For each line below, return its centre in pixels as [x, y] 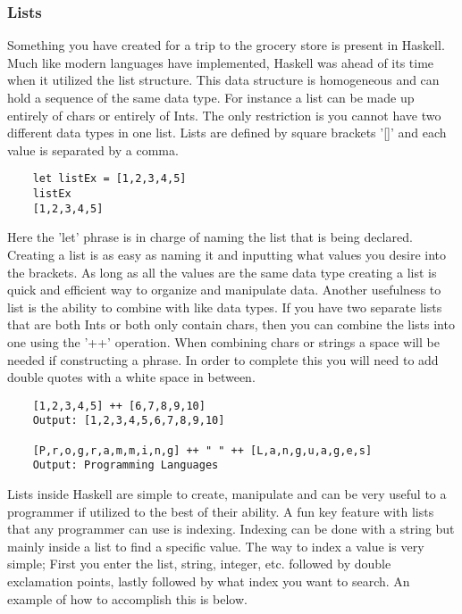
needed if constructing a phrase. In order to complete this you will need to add [223, 359]
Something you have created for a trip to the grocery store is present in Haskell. [226, 45]
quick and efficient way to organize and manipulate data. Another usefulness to [224, 290]
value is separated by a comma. [93, 149]
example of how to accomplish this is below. [127, 598]
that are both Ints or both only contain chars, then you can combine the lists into [231, 324]
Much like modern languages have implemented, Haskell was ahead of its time [221, 62]
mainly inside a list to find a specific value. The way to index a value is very [216, 546]
